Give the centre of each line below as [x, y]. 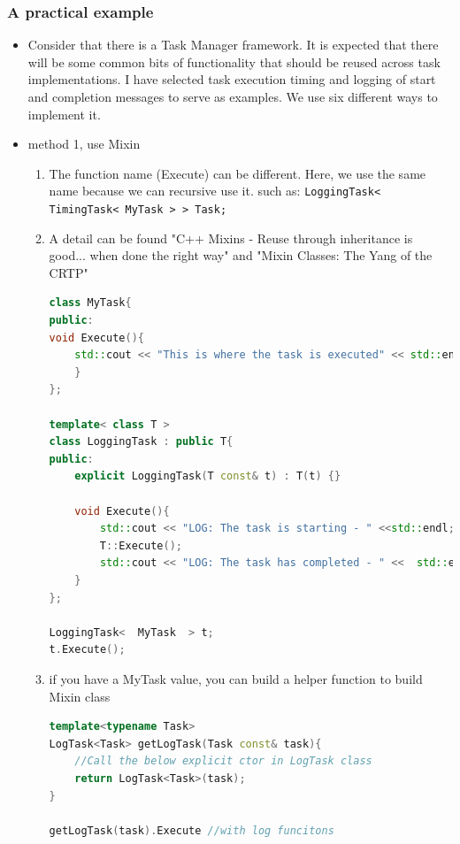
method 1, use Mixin [84, 144]
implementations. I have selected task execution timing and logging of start [232, 79]
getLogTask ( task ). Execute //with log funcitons [192, 830]
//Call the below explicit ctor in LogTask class [223, 761]
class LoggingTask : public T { [141, 442]
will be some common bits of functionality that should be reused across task [234, 61]
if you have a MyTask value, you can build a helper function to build [236, 678]
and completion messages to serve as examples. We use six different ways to [233, 96]
